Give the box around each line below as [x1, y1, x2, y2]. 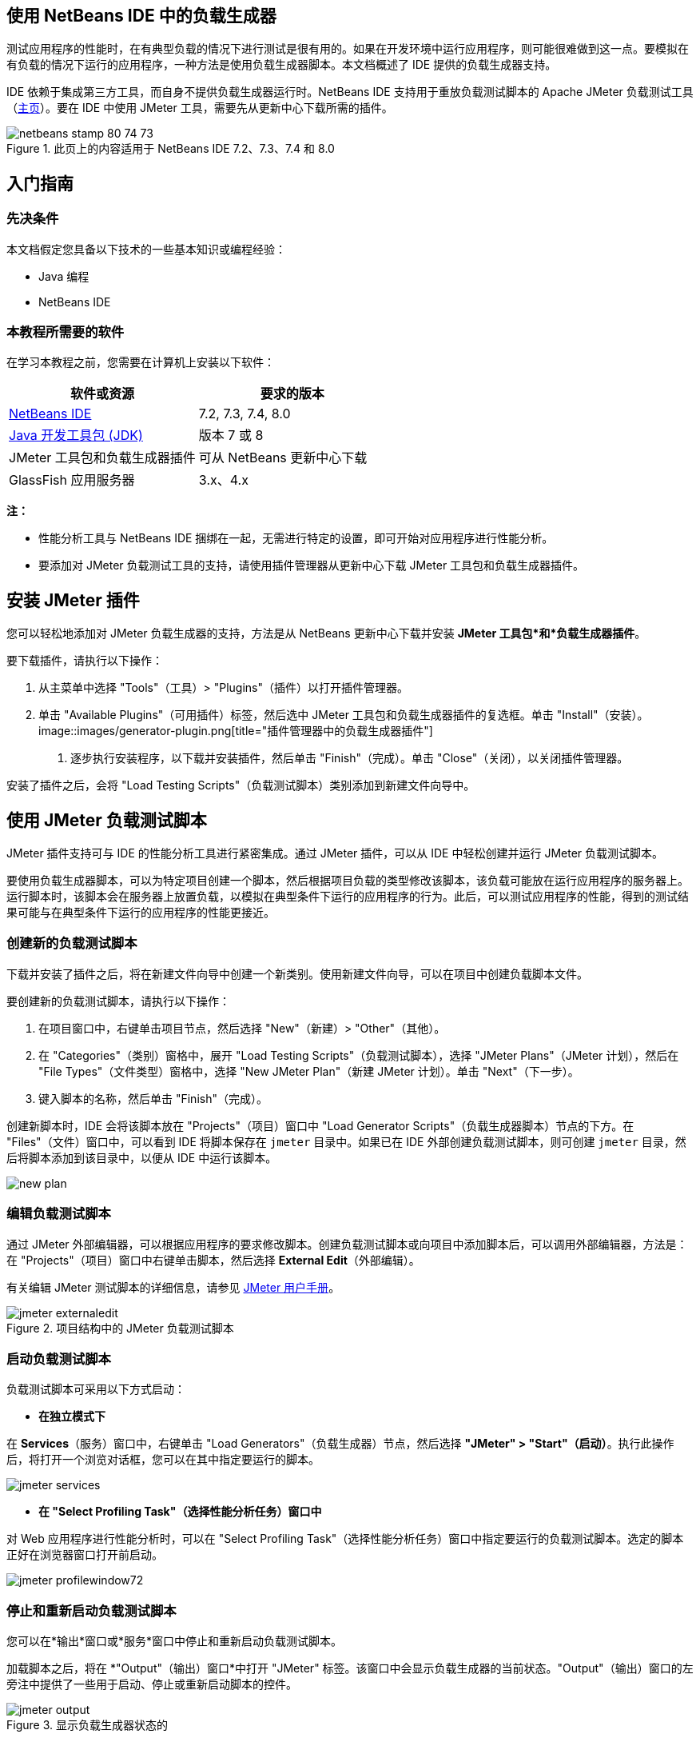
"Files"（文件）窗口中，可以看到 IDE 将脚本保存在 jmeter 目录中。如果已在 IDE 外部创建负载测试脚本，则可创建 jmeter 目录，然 [6, 1134, 686, 1149]
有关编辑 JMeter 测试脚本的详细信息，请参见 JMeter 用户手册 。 [6, 1280, 340, 1294]
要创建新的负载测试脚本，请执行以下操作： [6, 993, 230, 1008]
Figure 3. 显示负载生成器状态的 [6, 1718, 168, 1732]
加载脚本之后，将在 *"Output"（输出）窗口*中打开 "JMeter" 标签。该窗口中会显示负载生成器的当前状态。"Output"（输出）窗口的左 [6, 1661, 694, 1676]
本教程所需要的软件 [6, 324, 125, 341]
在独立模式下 [38, 1409, 105, 1424]
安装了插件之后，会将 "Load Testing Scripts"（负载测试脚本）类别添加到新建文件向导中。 [6, 778, 475, 793]
